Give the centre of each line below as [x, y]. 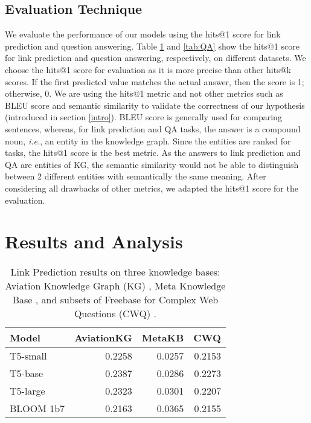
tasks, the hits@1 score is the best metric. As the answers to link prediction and [153, 153]
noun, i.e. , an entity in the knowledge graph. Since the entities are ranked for [148, 140]
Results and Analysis [94, 241]
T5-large [27, 391]
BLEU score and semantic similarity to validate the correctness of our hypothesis [155, 105]
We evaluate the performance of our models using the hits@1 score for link [143, 34]
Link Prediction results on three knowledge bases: [115, 272]
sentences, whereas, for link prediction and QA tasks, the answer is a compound [153, 128]
